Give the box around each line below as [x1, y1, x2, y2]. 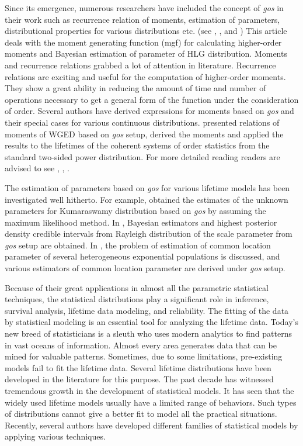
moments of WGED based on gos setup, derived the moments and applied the [5, 127, 284, 140]
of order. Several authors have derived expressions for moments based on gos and [5, 105, 294, 117]
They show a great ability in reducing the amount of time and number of [5, 82, 266, 94]
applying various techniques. [5, 430, 106, 442]
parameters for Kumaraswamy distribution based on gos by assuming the [5, 205, 266, 217]
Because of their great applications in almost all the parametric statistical [5, 281, 269, 293]
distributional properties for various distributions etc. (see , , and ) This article [5, 25, 287, 37]
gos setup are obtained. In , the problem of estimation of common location [5, 238, 271, 251]
